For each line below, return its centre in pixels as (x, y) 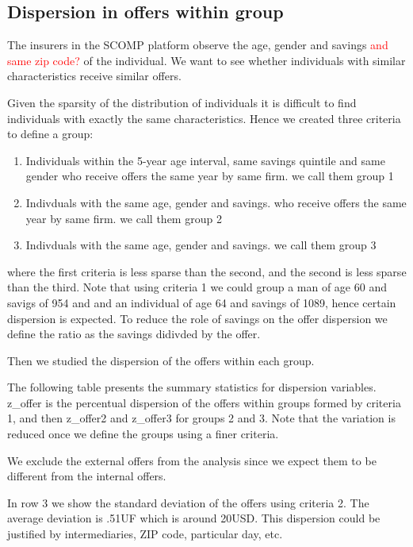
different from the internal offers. (87, 476)
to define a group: (50, 134)
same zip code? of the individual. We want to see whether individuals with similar (206, 60)
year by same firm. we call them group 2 (124, 218)
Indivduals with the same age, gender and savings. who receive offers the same (216, 202)
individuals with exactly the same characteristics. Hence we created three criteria (204, 118)
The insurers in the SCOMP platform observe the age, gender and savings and (198, 45)
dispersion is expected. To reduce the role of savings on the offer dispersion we (197, 318)
